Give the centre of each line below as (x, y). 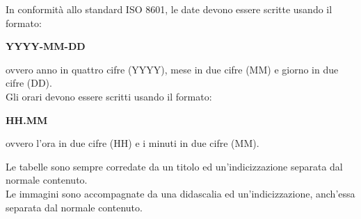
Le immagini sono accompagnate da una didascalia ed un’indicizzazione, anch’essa (180, 193)
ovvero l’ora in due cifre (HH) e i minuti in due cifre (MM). (133, 143)
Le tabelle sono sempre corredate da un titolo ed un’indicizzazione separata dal (174, 166)
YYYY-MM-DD (46, 46)
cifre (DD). (29, 83)
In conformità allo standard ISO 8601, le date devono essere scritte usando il (169, 9)
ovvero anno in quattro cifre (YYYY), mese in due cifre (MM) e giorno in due (172, 69)
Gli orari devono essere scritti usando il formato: (109, 96)
